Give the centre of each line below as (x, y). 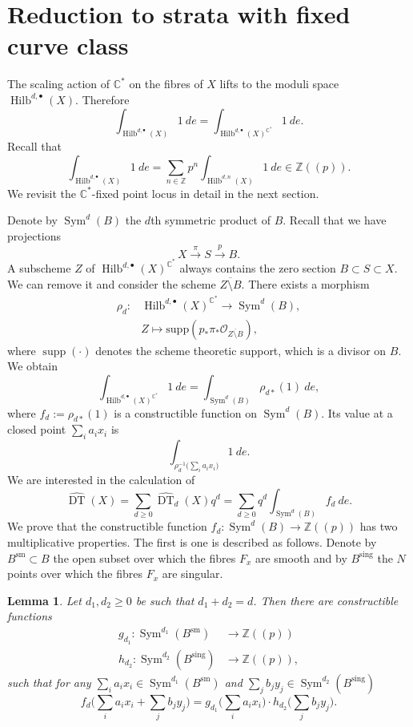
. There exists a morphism (305, 284)
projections (34, 236)
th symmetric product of (211, 220)
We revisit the (42, 193)
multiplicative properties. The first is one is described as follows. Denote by (192, 542)
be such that (165, 600)
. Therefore (102, 99)
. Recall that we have (335, 220)
